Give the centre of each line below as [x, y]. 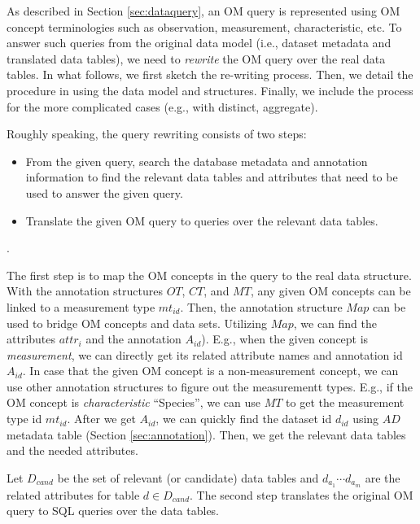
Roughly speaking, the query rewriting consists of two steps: [157, 134]
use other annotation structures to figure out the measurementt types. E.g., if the [210, 386]
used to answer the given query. [104, 192]
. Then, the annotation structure [261, 306]
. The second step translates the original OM [302, 494]
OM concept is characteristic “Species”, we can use [133, 402]
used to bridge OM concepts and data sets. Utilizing [137, 323]
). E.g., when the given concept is [285, 339]
